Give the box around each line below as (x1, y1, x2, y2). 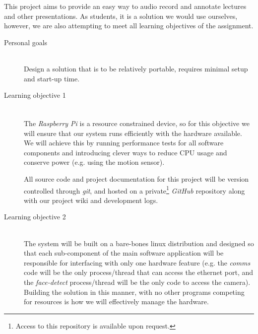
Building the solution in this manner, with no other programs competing (24, 286, 245, 297)
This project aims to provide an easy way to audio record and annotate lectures (4, 1, 247, 11)
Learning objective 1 (4, 90, 66, 100)
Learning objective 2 (4, 211, 66, 222)
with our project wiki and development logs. (24, 195, 158, 205)
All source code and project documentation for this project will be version (24, 173, 249, 184)
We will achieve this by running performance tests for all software (24, 137, 224, 148)
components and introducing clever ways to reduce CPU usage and (24, 147, 227, 157)
